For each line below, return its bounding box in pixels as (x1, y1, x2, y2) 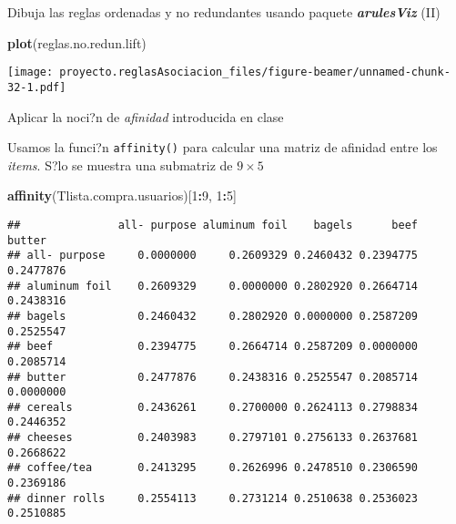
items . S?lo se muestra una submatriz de (7, 155, 233, 174)
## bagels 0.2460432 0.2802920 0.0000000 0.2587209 (7, 309, 419, 323)
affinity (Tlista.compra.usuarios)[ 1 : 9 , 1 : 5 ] (7, 186, 237, 205)
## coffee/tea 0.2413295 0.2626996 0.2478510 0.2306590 (7, 461, 419, 475)
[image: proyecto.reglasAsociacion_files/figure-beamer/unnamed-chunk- (7, 66, 451, 79)
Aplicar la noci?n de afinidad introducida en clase (7, 107, 284, 126)
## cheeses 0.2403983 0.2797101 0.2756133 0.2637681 (7, 431, 419, 445)
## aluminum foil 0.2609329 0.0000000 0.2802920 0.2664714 (7, 279, 419, 293)
